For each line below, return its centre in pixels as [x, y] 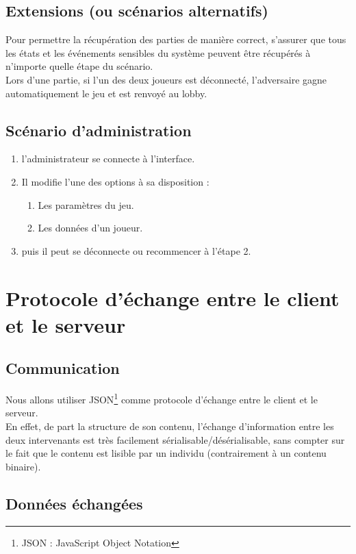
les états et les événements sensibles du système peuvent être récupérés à [158, 52]
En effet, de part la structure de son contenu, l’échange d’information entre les [170, 426]
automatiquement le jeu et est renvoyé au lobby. [106, 93]
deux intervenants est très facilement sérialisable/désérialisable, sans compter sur [175, 439]
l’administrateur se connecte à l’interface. [108, 159]
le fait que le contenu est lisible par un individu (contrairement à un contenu [166, 453]
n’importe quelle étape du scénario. [79, 66]
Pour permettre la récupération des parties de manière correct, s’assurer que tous [176, 39]
